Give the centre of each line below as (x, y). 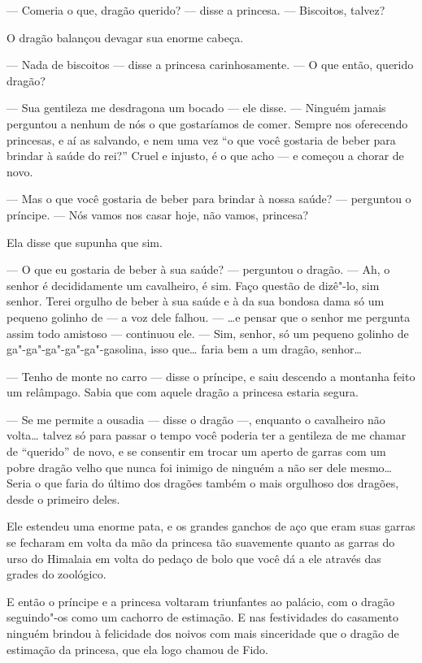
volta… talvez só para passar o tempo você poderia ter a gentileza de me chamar (207, 435)
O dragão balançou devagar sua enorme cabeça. (125, 37)
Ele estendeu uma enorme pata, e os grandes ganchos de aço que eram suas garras (211, 526)
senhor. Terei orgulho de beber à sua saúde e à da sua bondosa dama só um (196, 301)
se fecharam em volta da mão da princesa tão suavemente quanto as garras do (201, 542)
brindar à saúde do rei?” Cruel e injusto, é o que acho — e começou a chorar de (205, 156)
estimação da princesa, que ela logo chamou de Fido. (137, 649)
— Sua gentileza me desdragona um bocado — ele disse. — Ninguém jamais (196, 108)
